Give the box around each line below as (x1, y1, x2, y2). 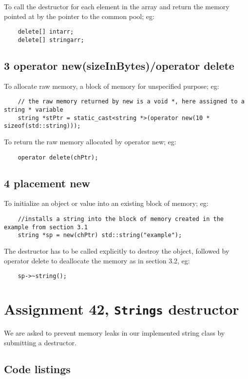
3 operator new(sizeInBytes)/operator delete (4, 58, 234, 73)
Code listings (4, 361, 71, 376)
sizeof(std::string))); (4, 122, 81, 130)
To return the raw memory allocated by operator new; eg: (4, 136, 176, 146)
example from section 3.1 (4, 223, 88, 231)
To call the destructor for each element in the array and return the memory (4, 1, 229, 11)
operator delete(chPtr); (18, 154, 98, 161)
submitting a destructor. (4, 337, 76, 347)
